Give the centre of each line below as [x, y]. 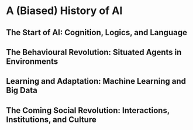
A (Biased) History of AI [64, 11]
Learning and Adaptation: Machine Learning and [96, 81]
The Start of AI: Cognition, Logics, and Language [96, 32]
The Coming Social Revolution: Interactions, [88, 110]
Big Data [22, 90]
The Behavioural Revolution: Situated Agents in [94, 52]
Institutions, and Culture [51, 119]
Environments [32, 61]
